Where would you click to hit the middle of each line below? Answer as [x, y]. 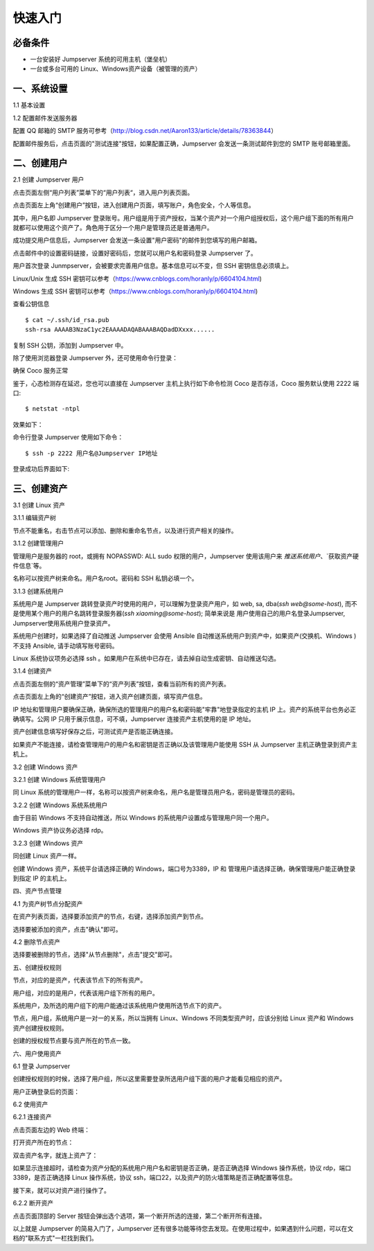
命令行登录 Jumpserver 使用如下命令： [68, 437]
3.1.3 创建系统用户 [38, 591]
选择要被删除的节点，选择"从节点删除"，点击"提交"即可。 [95, 955]
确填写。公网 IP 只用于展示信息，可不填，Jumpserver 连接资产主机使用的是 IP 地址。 [134, 719]
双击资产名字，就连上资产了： [55, 1155]
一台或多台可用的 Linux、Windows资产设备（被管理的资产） [116, 69]
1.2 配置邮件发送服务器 [45, 118]
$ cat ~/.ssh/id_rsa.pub [67, 320]
